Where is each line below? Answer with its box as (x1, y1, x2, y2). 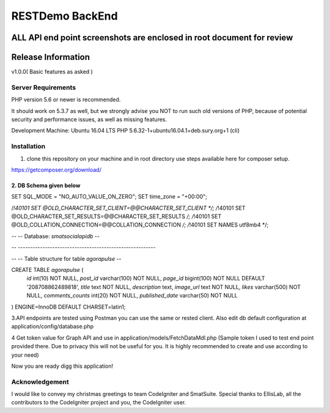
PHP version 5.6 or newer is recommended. (11, 96, 121, 103)
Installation (11, 142, 46, 151)
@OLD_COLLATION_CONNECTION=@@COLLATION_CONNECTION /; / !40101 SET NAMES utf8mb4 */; (11, 221, 269, 228)
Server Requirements (11, 83, 76, 92)
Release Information (11, 52, 90, 62)
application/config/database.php (11, 323, 94, 330)
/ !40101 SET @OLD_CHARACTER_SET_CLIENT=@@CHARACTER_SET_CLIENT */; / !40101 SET (11, 204, 246, 211)
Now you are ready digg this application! (11, 362, 114, 370)
